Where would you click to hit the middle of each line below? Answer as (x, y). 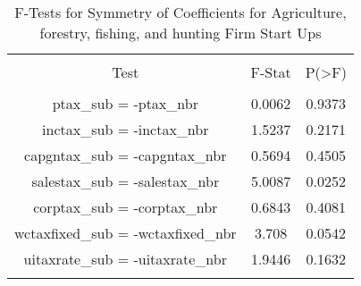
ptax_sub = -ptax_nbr (125, 103)
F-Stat (271, 72)
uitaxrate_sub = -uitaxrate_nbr (125, 259)
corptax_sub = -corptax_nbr (126, 207)
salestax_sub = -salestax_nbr (126, 181)
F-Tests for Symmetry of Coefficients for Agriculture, (180, 12)
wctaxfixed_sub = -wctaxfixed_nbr (126, 233)
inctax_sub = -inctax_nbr (126, 129)
